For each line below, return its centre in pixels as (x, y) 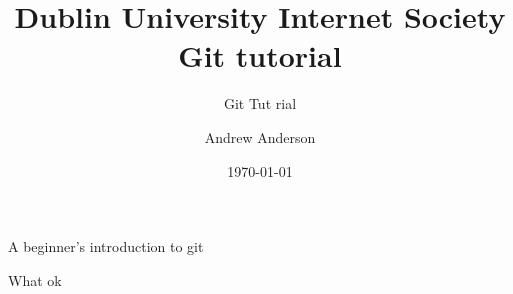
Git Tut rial (260, 103)
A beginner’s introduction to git (106, 246)
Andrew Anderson (260, 136)
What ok (35, 279)
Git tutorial (260, 55)
